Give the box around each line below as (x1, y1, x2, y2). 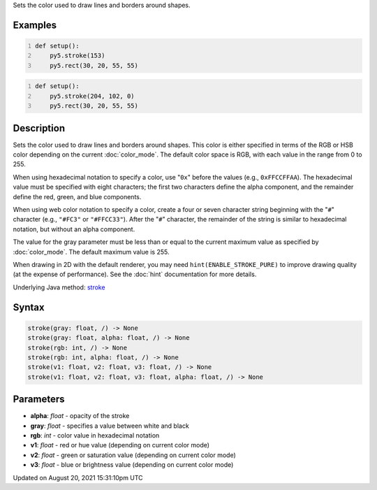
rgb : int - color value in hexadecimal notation (30, 431, 160, 440)
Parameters (13, 394, 65, 405)
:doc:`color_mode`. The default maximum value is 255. (13, 247, 170, 256)
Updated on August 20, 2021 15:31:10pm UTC (13, 473, 143, 482)
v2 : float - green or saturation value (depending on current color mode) (30, 451, 237, 459)
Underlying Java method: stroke (13, 283, 105, 291)
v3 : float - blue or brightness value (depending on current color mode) (30, 461, 234, 469)
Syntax (13, 301, 45, 313)
